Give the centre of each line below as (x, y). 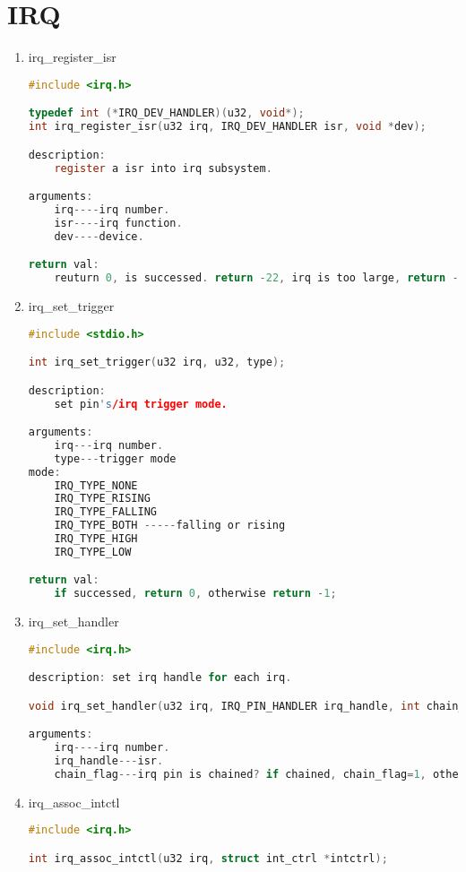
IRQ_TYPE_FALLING (105, 512)
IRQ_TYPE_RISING (102, 499)
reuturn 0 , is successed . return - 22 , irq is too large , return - (256, 278)
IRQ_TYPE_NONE (96, 485)
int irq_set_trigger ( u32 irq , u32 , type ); (157, 363)
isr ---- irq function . (118, 223)
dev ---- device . (99, 236)
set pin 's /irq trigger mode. (141, 404)
